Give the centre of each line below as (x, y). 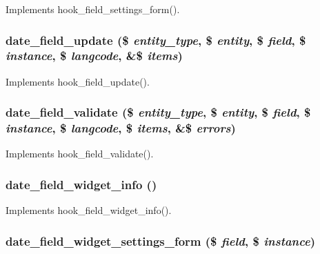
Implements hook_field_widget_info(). (89, 210)
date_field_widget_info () (81, 184)
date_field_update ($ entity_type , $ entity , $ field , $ (156, 40)
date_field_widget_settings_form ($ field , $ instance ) (160, 241)
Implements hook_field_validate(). (80, 154)
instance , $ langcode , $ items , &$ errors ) (121, 128)
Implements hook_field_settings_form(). (93, 9)
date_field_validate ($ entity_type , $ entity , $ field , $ (158, 112)
